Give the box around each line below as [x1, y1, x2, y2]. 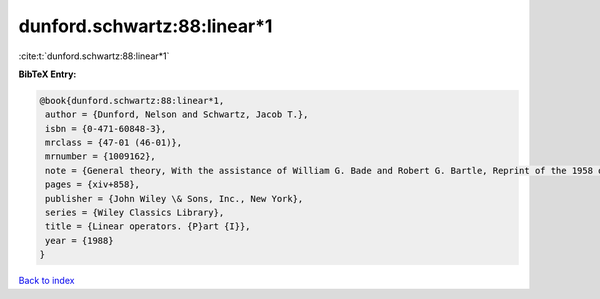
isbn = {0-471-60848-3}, [45, 123, 167, 134]
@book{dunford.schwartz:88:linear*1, [39, 95, 225, 106]
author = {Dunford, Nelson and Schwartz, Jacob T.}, [45, 109, 309, 120]
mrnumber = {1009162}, [45, 151, 157, 162]
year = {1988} [45, 235, 114, 246]
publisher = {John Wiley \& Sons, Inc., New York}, [45, 193, 304, 204]
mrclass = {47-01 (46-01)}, [45, 137, 183, 149]
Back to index [18, 275, 75, 287]
